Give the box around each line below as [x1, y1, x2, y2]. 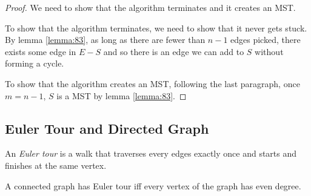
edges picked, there [230, 33, 301, 46]
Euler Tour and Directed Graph [5, 119, 209, 137]
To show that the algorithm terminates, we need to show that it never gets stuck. [5, 21, 307, 34]
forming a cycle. [5, 57, 64, 70]
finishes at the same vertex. [5, 158, 107, 171]
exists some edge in [5, 45, 76, 57]
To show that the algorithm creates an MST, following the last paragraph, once [5, 77, 300, 90]
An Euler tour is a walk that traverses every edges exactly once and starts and [5, 147, 297, 160]
